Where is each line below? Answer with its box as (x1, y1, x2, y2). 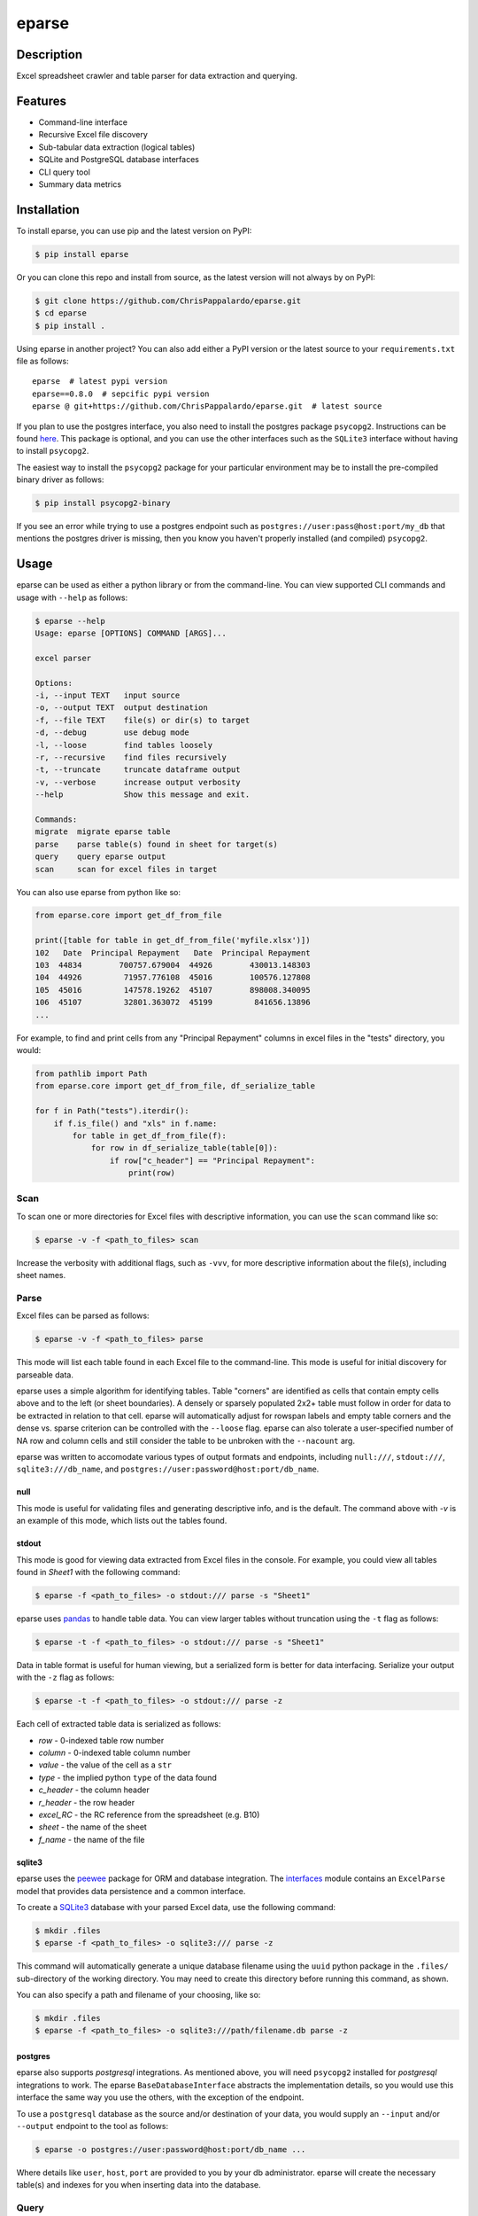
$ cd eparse (35, 308, 88, 318)
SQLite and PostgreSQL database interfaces (38, 154, 199, 165)
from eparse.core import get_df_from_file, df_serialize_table (35, 1081, 316, 1091)
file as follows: (16, 355, 70, 366)
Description (16, 47, 83, 62)
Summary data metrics (38, 178, 122, 190)
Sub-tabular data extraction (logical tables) (38, 142, 196, 152)
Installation (16, 202, 80, 217)
